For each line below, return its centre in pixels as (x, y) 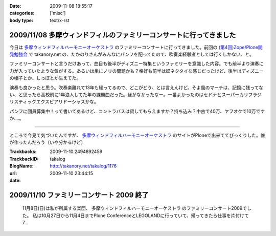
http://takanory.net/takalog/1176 (83, 166)
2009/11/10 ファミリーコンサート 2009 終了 (79, 195)
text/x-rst (60, 20)
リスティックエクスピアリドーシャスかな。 (54, 102)
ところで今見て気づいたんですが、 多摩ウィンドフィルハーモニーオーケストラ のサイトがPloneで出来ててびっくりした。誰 (137, 135)
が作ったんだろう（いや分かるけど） (48, 142)
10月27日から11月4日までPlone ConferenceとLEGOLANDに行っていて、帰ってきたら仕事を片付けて (145, 216)
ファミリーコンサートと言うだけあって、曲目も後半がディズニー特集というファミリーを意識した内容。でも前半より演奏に (137, 63)
